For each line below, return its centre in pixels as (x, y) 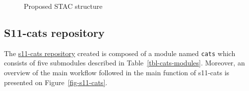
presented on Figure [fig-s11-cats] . (56, 82)
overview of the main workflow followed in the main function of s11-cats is (117, 73)
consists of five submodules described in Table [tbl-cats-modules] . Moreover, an (124, 63)
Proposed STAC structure (63, 6)
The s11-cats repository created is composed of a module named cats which (120, 53)
